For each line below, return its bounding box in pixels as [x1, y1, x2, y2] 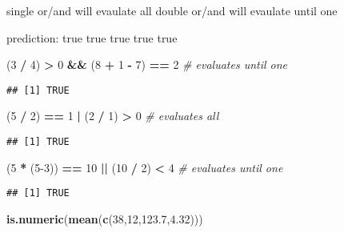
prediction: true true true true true [6, 29, 178, 46]
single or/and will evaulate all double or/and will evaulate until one [6, 2, 338, 18]
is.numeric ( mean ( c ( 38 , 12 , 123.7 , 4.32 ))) [6, 210, 203, 227]
